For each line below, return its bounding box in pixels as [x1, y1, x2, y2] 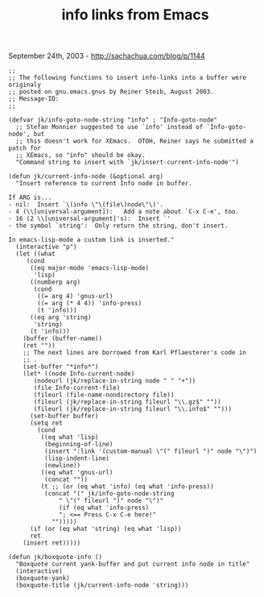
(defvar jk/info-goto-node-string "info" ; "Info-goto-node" [8, 116, 218, 124]
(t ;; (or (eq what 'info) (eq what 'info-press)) [40, 483, 215, 491]
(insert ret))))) [23, 539, 81, 547]
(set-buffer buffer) [29, 413, 99, 421]
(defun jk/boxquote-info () [8, 553, 103, 562]
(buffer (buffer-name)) [23, 334, 103, 343]
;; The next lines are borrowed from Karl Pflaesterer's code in [23, 349, 247, 357]
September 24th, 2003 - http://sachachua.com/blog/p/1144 [8, 51, 205, 61]
